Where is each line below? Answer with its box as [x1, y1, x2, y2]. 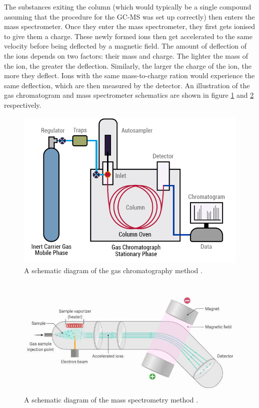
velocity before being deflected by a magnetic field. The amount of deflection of [4, 41, 246, 51]
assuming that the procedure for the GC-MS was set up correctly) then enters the [4, 11, 255, 22]
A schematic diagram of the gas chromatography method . [24, 265, 202, 275]
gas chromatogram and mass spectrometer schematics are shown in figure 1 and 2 [4, 90, 254, 100]
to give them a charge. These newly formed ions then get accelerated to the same [4, 31, 252, 41]
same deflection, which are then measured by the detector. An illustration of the [4, 80, 250, 90]
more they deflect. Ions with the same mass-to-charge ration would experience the [4, 70, 255, 81]
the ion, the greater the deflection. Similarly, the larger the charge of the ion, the [4, 60, 251, 71]
